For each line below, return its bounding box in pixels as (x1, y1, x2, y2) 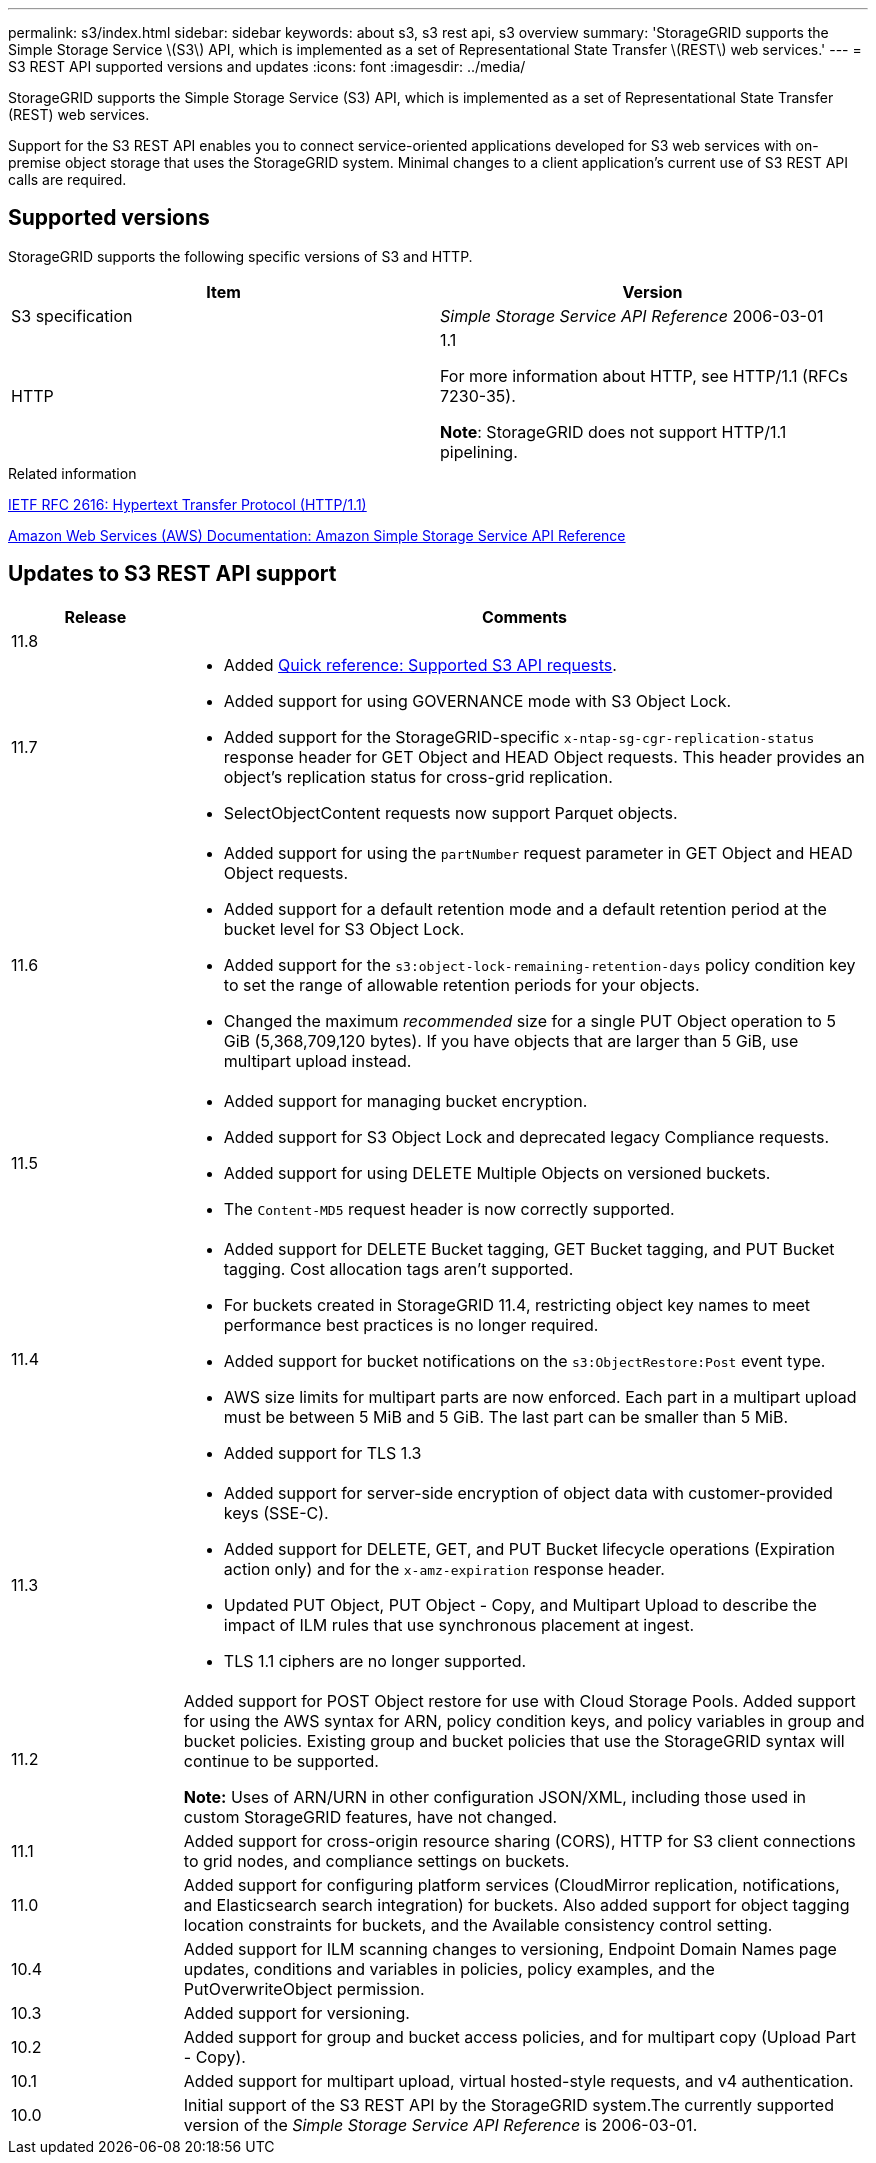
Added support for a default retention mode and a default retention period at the (223, 898, 827, 919)
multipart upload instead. (223, 1050, 412, 1071)
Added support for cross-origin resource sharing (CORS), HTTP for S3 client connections (183, 1830, 856, 1851)
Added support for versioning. (183, 2002, 410, 2023)
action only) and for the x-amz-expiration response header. (223, 1558, 665, 1579)
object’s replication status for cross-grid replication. (223, 766, 613, 787)
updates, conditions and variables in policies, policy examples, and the (183, 1958, 715, 1979)
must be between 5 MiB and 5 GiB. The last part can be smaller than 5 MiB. (223, 1406, 789, 1427)
